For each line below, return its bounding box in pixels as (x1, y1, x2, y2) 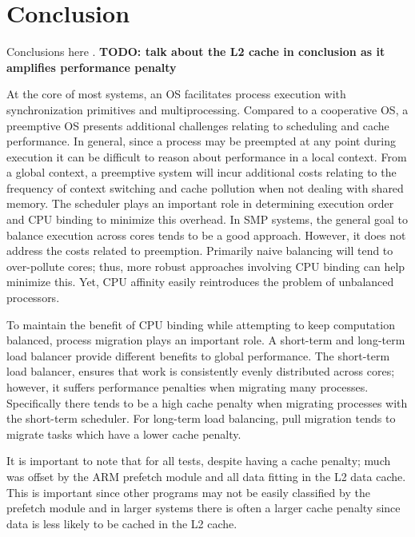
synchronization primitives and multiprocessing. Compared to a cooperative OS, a (6, 101, 409, 117)
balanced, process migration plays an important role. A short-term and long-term (6, 332, 405, 348)
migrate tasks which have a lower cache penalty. (6, 425, 241, 442)
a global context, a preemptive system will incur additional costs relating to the (6, 164, 397, 181)
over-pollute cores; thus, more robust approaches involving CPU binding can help (6, 257, 405, 274)
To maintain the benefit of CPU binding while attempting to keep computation (6, 316, 395, 332)
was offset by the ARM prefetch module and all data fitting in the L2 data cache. (6, 467, 406, 484)
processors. (6, 289, 60, 306)
